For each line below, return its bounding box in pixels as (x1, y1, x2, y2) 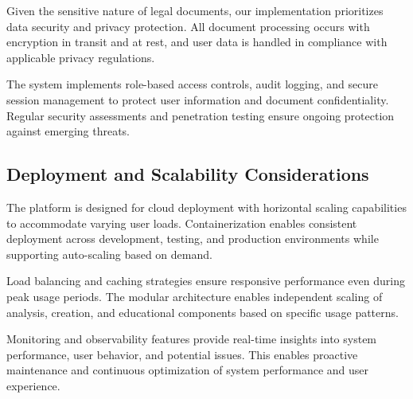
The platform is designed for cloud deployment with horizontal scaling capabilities (6, 198, 407, 215)
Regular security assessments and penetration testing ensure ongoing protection (6, 107, 395, 123)
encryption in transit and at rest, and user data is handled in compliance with (6, 33, 388, 50)
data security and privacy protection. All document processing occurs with (6, 18, 370, 34)
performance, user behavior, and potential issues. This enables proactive (6, 346, 358, 362)
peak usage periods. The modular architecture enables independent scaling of (6, 288, 383, 304)
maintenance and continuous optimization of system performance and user (6, 362, 369, 378)
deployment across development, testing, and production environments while (6, 230, 379, 247)
